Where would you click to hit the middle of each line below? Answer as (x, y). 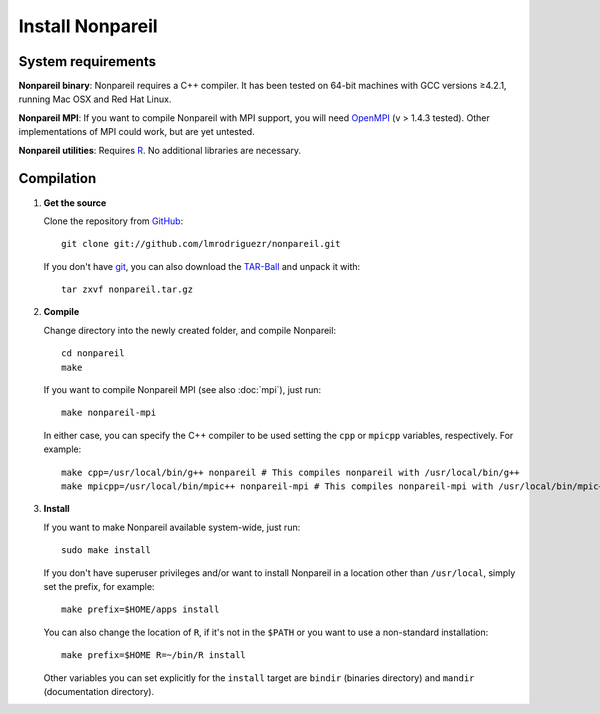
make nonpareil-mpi (109, 413)
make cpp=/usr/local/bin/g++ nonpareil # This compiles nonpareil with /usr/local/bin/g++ (290, 472)
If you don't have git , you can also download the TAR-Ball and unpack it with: (202, 266)
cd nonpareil (93, 353)
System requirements (87, 61)
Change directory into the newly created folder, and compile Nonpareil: (190, 330)
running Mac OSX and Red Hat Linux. (95, 99)
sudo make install (106, 550)
